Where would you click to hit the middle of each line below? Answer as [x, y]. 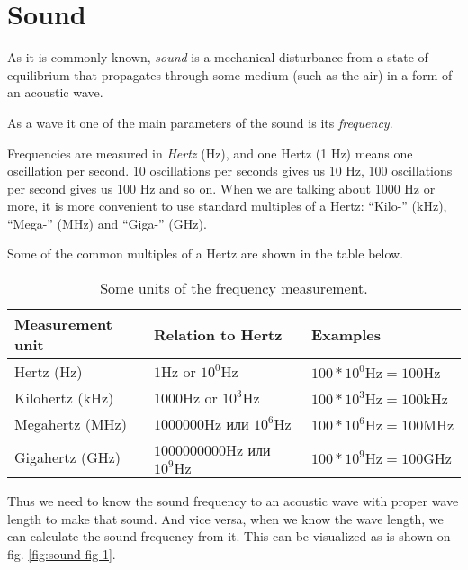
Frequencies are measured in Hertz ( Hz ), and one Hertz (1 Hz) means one [210, 153]
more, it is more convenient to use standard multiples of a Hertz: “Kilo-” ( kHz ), [227, 206]
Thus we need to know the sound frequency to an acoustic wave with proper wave [233, 501]
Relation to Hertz [218, 334]
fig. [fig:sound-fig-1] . [62, 553]
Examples [346, 334]
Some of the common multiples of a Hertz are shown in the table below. [206, 253]
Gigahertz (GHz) [68, 457]
